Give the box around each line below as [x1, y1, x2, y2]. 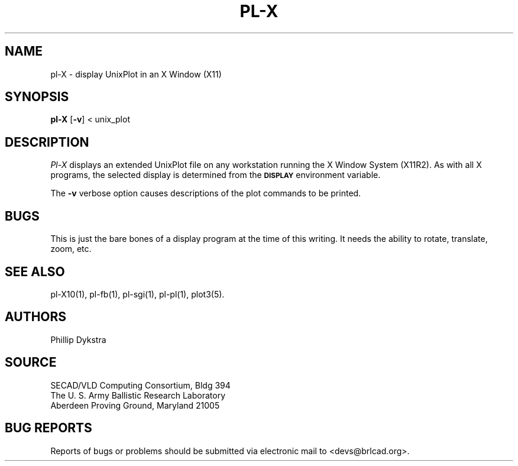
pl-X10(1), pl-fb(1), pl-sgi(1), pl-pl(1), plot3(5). [50, 289, 225, 299]
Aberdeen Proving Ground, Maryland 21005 [50, 400, 220, 410]
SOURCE [5, 355, 57, 370]
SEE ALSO [5, 264, 65, 279]
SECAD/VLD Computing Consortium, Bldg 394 [50, 380, 231, 390]
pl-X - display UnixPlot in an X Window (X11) [50, 69, 222, 79]
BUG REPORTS [5, 420, 92, 436]
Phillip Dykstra [50, 334, 106, 345]
